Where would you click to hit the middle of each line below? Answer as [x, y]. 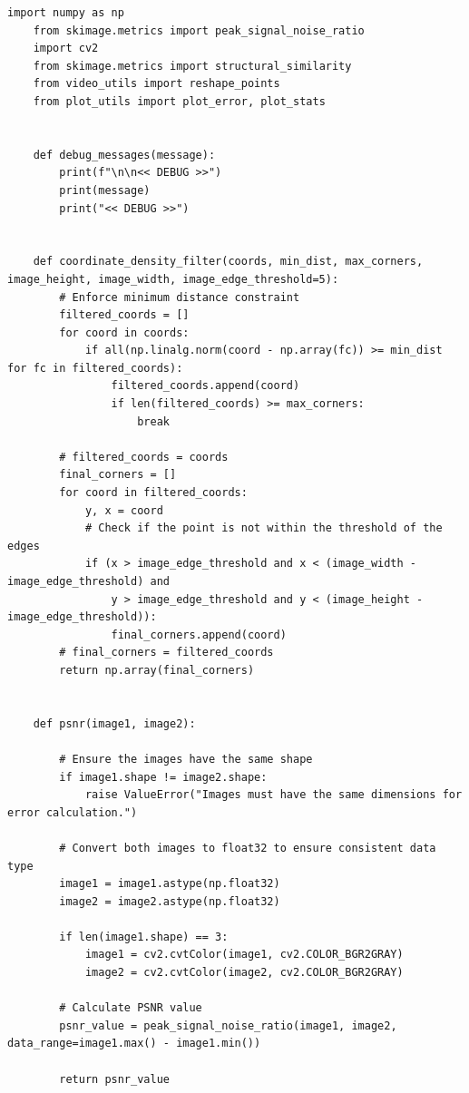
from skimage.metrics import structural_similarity [192, 66]
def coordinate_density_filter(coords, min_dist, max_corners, [228, 262]
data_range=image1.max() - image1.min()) [134, 1044]
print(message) [105, 190]
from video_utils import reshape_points [156, 84]
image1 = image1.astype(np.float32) [170, 884]
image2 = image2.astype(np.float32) [170, 901]
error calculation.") [73, 812]
